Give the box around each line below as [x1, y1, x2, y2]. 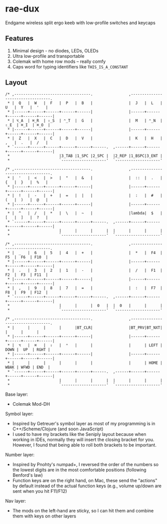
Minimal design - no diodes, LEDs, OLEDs [12, 47, 99, 53]
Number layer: [5, 452, 35, 458]
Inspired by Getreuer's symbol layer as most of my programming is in [12, 420, 155, 426]
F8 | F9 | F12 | [5, 290, 49, 295]
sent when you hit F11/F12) [12, 488, 67, 494]
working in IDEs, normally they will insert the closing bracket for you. [12, 436, 154, 442]
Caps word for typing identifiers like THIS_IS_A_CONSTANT [12, 63, 128, 69]
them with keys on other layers [12, 513, 76, 519]
